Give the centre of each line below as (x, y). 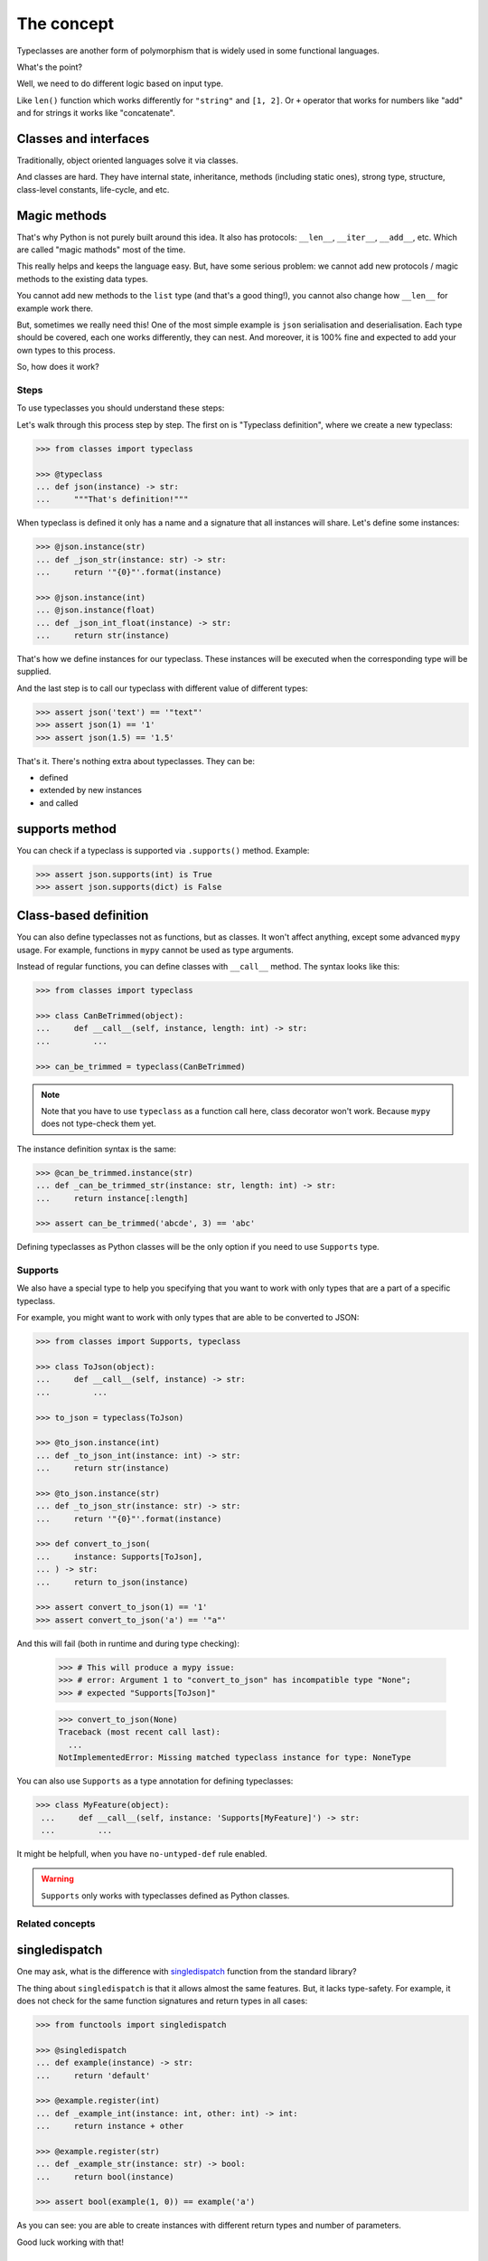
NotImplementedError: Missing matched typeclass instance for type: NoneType (235, 1758)
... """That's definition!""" (112, 499)
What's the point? (50, 67)
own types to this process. (66, 350)
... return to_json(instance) (112, 1582)
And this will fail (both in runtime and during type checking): (128, 1643)
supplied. (34, 672)
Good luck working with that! (70, 2242)
